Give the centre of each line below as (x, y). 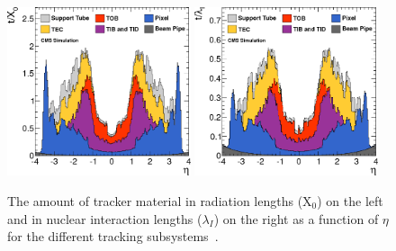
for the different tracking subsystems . (113, 236)
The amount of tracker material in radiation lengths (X (160, 200)
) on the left (350, 200)
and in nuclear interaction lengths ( (105, 218)
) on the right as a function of (296, 218)
